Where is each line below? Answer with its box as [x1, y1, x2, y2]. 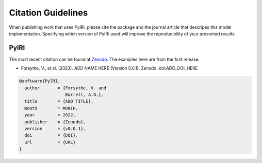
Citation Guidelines [9, 7, 88, 18]
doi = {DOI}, [24, 132, 79, 138]
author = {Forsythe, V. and [24, 85, 107, 91]
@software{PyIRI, [19, 78, 61, 84]
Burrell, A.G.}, [65, 92, 104, 97]
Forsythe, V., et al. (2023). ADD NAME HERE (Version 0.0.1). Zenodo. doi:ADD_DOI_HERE [21, 65, 198, 71]
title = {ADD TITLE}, [24, 98, 94, 104]
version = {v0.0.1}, [24, 126, 86, 131]
